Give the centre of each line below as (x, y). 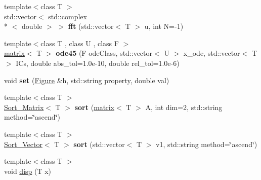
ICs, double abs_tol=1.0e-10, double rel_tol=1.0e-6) (98, 63)
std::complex (68, 16)
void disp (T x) (28, 171)
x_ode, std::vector (212, 53)
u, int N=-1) (164, 26)
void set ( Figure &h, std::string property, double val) (87, 80)
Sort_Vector (23, 144)
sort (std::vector (99, 144)
